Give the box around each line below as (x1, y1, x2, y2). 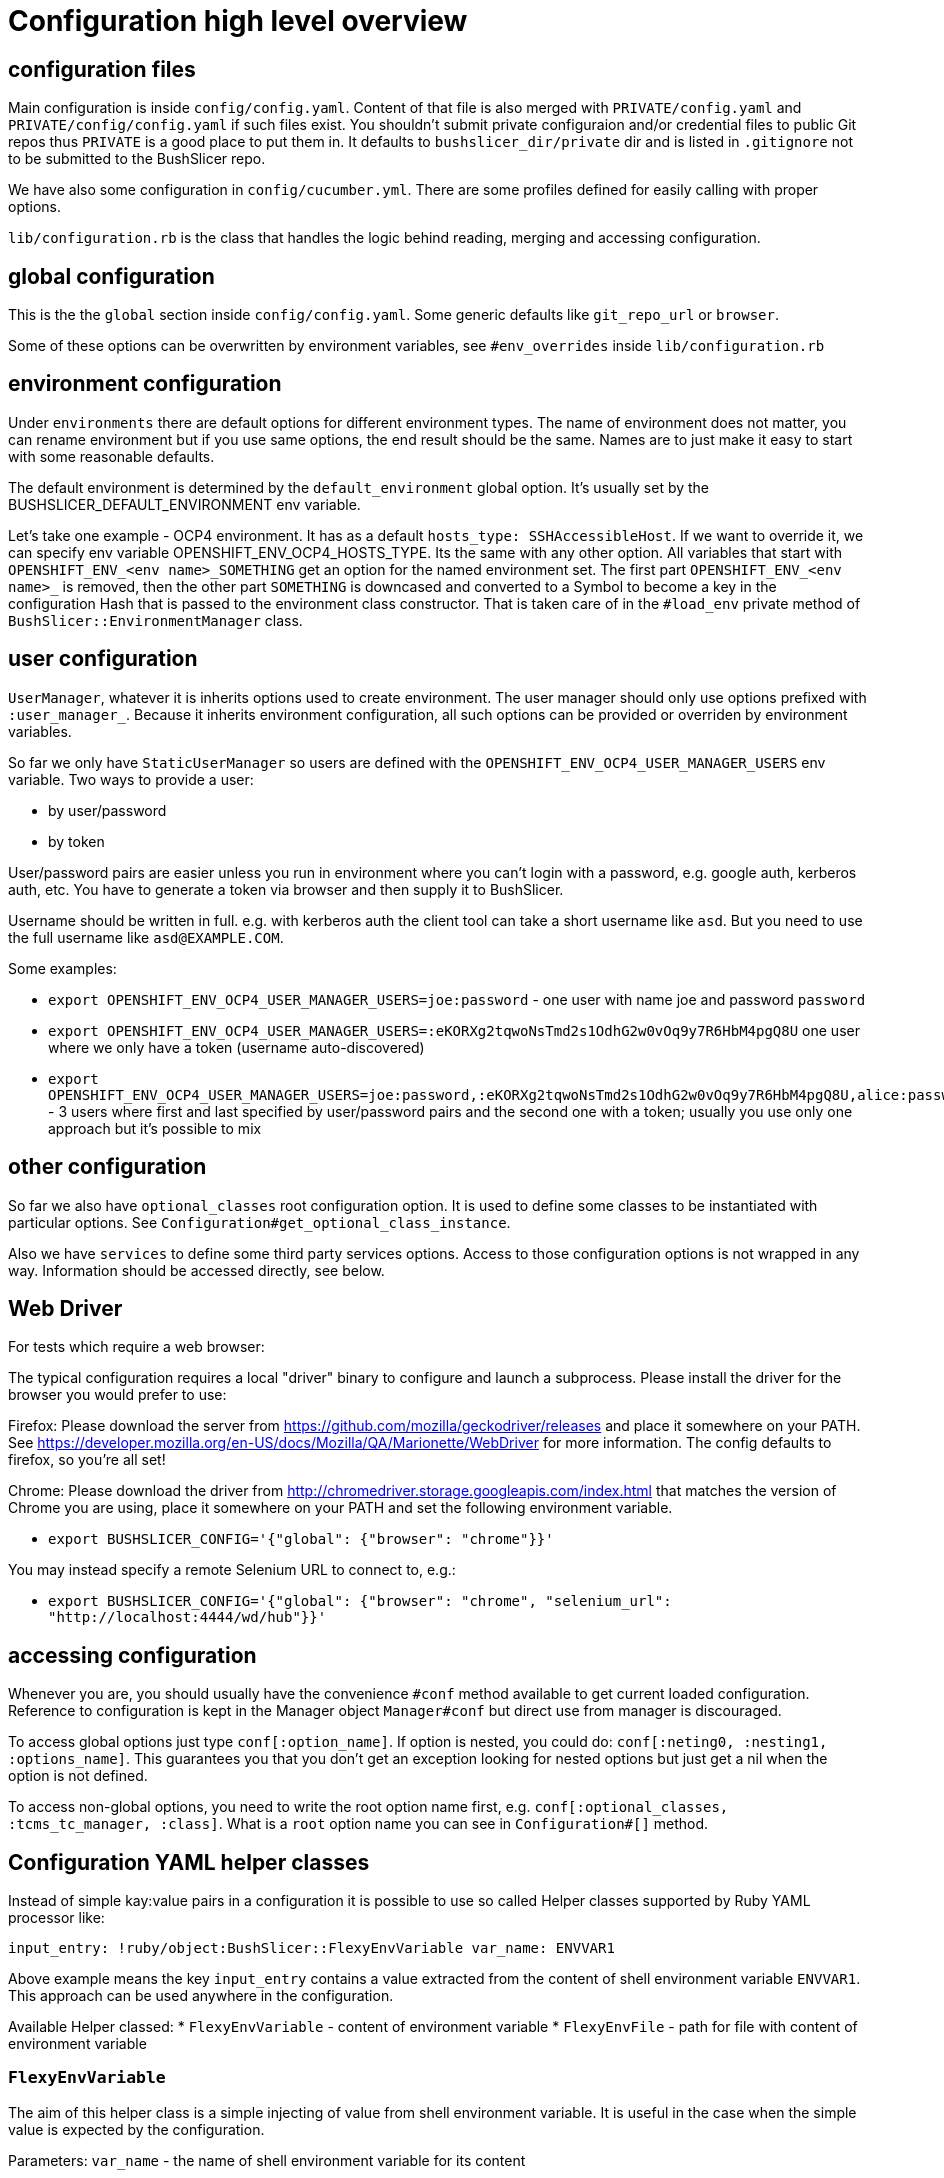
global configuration (8, 263, 215, 289)
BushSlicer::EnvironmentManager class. (8, 611, 303, 629)
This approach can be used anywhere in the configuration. (8, 1987, 394, 2005)
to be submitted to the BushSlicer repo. (8, 150, 266, 168)
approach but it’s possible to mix (48, 1119, 262, 1137)
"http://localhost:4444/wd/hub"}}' (48, 1609, 327, 1626)
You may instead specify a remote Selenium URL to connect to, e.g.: (8, 1561, 456, 1579)
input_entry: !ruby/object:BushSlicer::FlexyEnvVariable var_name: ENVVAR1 (8, 1940, 615, 1957)
